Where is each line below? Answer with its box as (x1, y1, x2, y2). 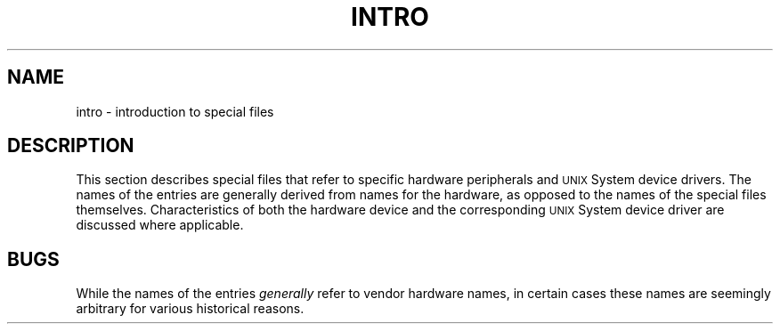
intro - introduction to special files (76, 103, 274, 119)
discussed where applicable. (76, 217, 244, 233)
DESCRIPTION (7, 134, 134, 157)
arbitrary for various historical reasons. (76, 301, 305, 317)
